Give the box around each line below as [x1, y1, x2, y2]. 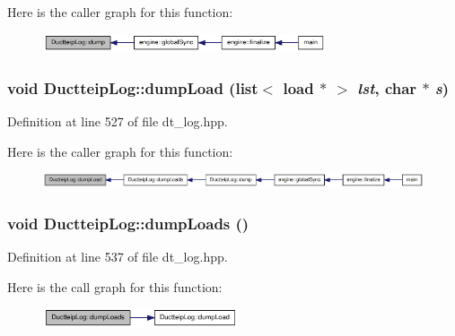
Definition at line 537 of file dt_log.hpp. [7, 247, 228, 266]
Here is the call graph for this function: [7, 277, 223, 296]
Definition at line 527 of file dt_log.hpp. [7, 112, 228, 131]
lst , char [357, 76, 417, 99]
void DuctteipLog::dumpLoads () [7, 211, 249, 234]
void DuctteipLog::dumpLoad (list [7, 76, 258, 99]
